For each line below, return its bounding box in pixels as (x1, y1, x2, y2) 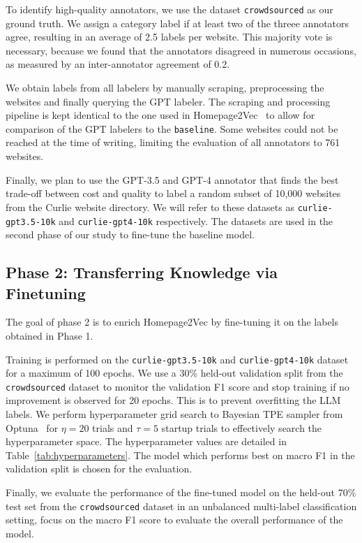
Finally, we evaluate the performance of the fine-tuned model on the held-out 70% (6, 485, 356, 499)
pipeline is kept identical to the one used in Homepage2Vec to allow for (6, 108, 315, 122)
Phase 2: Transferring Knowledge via (6, 261, 278, 283)
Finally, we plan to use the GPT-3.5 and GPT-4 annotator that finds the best (6, 172, 339, 187)
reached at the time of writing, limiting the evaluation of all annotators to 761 (6, 135, 340, 150)
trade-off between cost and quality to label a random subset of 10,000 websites (6, 186, 341, 201)
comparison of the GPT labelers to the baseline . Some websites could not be (6, 121, 338, 136)
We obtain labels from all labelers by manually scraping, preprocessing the (6, 80, 324, 95)
